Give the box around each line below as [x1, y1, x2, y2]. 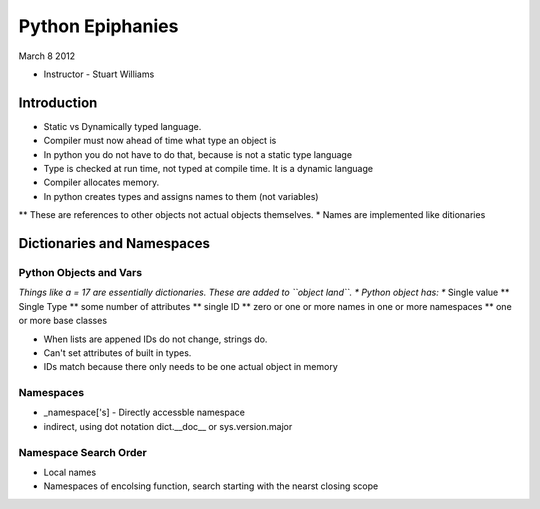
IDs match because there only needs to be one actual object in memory [43, 361, 339, 373]
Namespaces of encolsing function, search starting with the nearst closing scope [43, 480, 379, 492]
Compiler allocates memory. [43, 176, 160, 189]
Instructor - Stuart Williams [43, 68, 155, 80]
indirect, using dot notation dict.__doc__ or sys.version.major [43, 420, 293, 432]
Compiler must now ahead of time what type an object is [43, 135, 277, 147]
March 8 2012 [18, 50, 75, 62]
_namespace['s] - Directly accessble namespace [43, 406, 245, 419]
